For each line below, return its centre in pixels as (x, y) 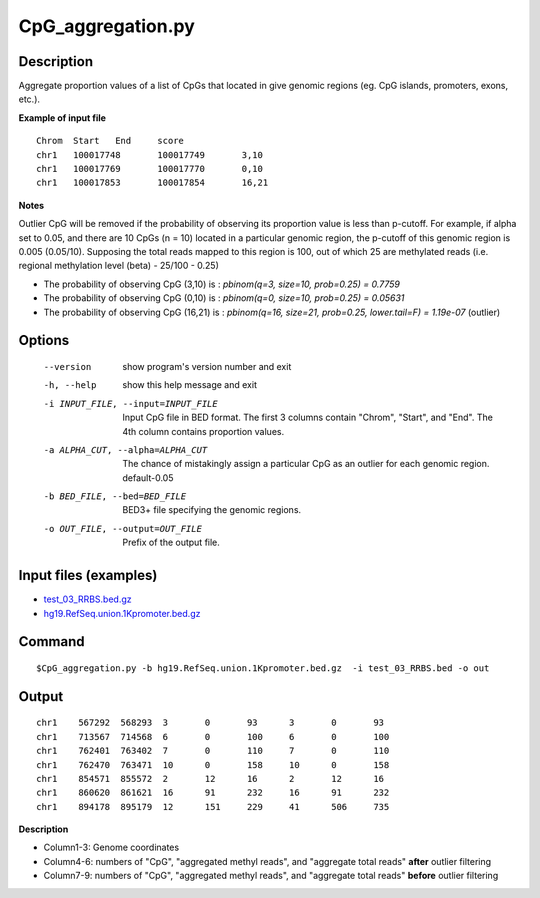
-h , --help (70, 385)
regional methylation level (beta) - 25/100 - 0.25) (119, 266)
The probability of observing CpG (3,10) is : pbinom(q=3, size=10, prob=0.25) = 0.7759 (221, 284)
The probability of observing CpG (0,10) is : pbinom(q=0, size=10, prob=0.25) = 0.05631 (224, 298)
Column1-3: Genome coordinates (111, 847)
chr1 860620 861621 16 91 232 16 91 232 (213, 793)
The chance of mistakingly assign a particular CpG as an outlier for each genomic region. (306, 464)
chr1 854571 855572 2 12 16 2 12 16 (210, 778)
